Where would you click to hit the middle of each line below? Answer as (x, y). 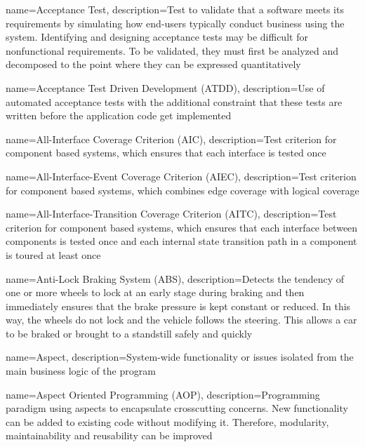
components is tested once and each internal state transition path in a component (181, 241)
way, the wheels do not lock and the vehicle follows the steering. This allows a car (181, 320)
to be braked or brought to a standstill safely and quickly (129, 333)
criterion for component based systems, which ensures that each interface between (182, 227)
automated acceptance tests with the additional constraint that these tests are (174, 101)
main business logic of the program (81, 371)
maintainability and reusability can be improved (109, 435)
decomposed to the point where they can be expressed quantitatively (153, 64)
